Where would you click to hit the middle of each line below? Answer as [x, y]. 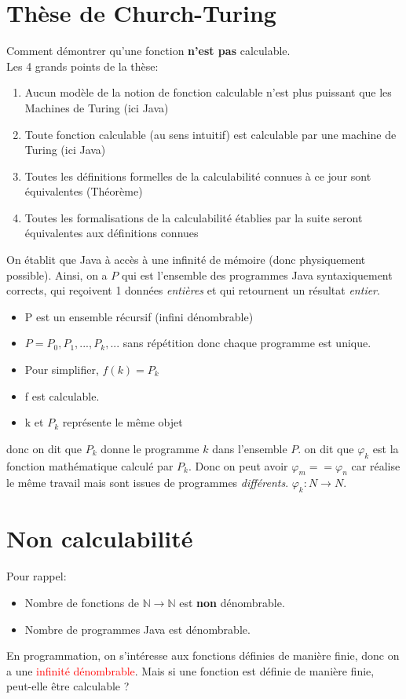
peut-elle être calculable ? [68, 686]
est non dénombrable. [232, 602]
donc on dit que [44, 448]
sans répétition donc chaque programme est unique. [247, 343]
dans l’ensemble [250, 448]
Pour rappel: [37, 576]
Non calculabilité [100, 538]
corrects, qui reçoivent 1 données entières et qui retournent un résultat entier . [193, 290]
